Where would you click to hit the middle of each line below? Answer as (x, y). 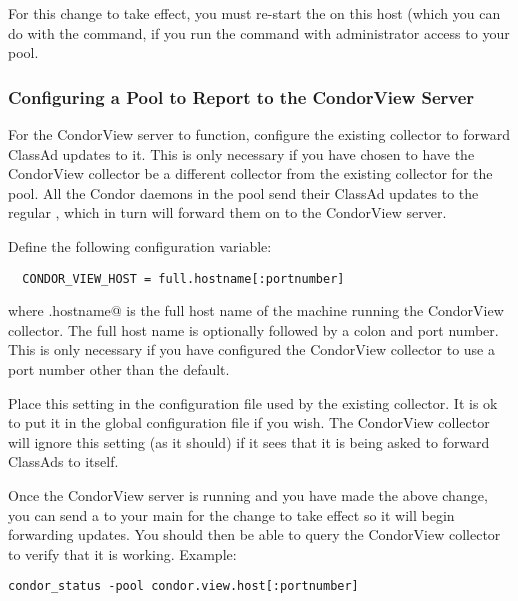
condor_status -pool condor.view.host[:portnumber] (183, 586)
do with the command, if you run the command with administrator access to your (259, 32)
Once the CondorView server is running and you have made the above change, (248, 494)
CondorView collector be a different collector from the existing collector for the (250, 173)
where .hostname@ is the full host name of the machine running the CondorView (256, 310)
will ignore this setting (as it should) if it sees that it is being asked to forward (249, 441)
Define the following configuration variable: (140, 245)
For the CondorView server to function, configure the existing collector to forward (259, 134)
